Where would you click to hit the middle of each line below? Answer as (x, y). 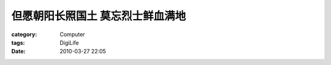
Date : (18, 52)
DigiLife (69, 42)
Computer (72, 34)
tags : (18, 42)
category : (24, 34)
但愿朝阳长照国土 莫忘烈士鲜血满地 (99, 16)
